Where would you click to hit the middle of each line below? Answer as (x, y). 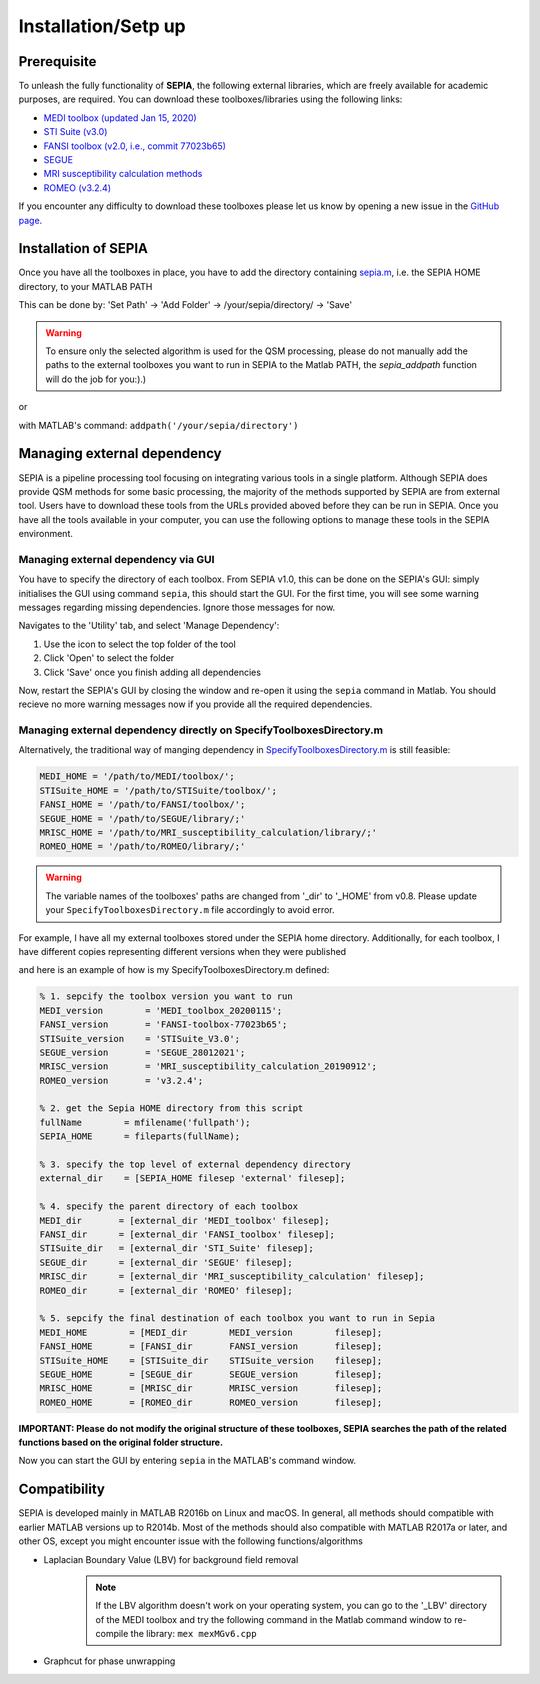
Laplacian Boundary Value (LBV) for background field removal (171, 1559)
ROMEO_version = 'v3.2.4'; (121, 1080)
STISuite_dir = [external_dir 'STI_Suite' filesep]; (176, 1248)
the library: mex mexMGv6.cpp (193, 1634)
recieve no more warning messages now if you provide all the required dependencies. (195, 704)
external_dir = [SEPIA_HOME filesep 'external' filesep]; (192, 1178)
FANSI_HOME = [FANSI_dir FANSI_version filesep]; (211, 1346)
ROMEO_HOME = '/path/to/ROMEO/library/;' (142, 846)
